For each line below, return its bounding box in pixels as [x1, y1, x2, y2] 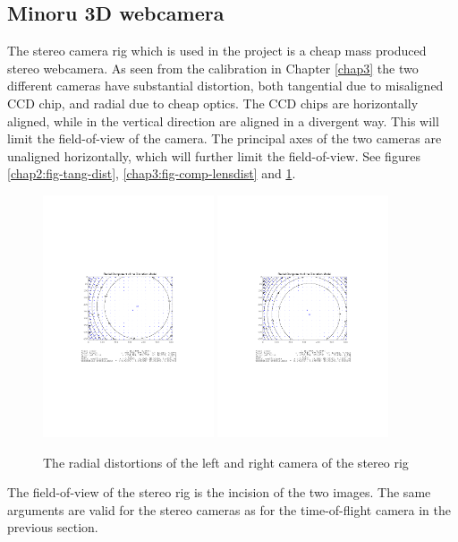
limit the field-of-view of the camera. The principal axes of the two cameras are [7, 129, 442, 148]
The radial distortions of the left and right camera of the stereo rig [43, 452, 409, 471]
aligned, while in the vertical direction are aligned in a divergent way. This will [7, 111, 439, 130]
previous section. [7, 518, 98, 537]
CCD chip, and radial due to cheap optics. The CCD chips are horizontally [7, 93, 419, 112]
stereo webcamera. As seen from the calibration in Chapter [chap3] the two [7, 58, 419, 77]
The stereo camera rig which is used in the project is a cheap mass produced [7, 41, 427, 60]
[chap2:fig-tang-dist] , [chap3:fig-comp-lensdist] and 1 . [7, 164, 296, 183]
